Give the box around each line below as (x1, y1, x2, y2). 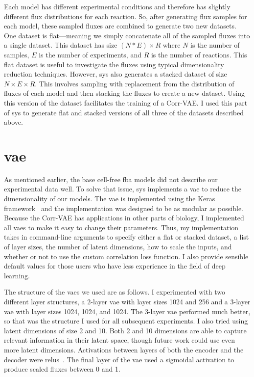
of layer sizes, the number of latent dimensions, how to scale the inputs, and (4, 242, 232, 251)
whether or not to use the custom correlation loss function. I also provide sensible (4, 251, 249, 261)
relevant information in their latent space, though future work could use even (4, 335, 235, 345)
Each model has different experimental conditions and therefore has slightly (4, 1, 231, 11)
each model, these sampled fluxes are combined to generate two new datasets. (4, 21, 236, 31)
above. (4, 117, 23, 127)
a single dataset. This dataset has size (4, 40, 117, 50)
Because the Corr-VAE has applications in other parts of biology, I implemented (4, 213, 244, 223)
